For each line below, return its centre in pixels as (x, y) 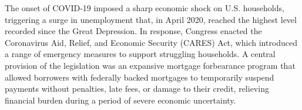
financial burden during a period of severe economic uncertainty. (120, 100)
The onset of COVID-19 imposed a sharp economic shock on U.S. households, (145, 8)
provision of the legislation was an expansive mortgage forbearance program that (150, 65)
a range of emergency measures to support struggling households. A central (140, 54)
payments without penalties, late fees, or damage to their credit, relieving (137, 89)
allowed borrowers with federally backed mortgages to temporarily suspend (140, 77)
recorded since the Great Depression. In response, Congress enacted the (133, 31)
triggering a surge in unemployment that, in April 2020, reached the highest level (151, 19)
